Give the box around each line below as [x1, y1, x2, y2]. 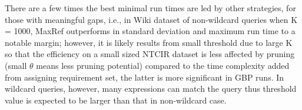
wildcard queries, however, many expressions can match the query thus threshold [5, 82, 297, 95]
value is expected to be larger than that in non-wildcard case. [5, 94, 227, 106]
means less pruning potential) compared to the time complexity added [36, 59, 290, 71]
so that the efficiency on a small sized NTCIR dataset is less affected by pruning [5, 48, 295, 60]
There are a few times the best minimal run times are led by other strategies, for [5, 2, 296, 14]
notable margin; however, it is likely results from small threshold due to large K [5, 36, 293, 48]
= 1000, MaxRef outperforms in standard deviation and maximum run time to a [5, 25, 296, 37]
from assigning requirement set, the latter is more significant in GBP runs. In [5, 71, 284, 83]
